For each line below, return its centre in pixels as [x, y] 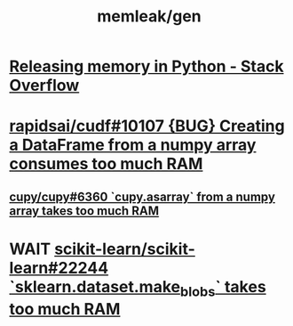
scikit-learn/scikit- [125, 249]
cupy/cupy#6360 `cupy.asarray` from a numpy [142, 196]
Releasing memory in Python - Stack [146, 66]
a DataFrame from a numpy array [133, 145]
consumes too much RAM [106, 164]
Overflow [44, 86]
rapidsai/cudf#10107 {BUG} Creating [147, 126]
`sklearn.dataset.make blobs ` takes [138, 288]
